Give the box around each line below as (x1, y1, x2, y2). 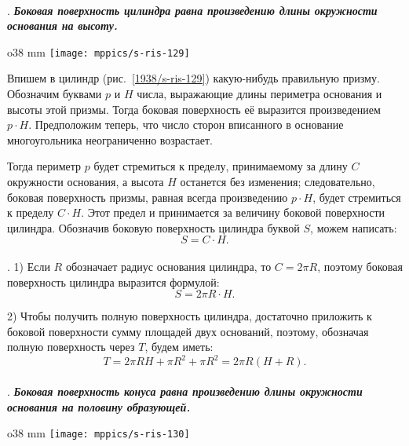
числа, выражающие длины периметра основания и (137, 86, 382, 102)
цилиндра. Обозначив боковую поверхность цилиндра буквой (7, 219, 300, 236)
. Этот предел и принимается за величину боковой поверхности (81, 204, 385, 221)
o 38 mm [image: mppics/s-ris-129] (7, 43, 190, 60)
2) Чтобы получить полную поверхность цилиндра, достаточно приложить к (7, 308, 372, 324)
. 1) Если (7, 258, 50, 274)
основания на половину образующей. (7, 398, 191, 415)
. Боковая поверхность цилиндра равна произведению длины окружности (7, 2, 378, 18)
